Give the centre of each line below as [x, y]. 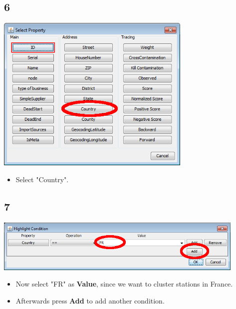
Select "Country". [42, 179]
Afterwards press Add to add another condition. [90, 301]
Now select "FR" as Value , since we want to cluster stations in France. [124, 284]
